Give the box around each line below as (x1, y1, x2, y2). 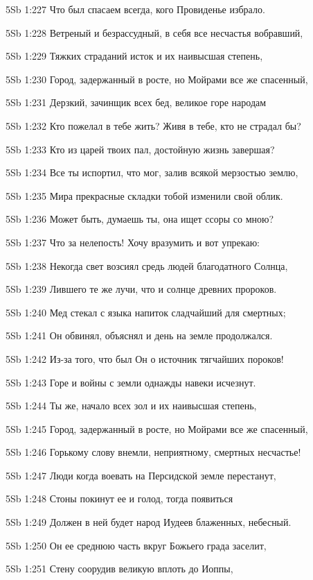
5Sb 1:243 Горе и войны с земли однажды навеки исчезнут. (6, 375, 256, 389)
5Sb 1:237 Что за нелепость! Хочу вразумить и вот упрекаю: (6, 234, 260, 249)
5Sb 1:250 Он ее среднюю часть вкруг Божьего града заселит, (6, 538, 267, 552)
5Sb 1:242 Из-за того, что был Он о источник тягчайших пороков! (6, 351, 284, 366)
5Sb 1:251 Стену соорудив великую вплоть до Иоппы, (6, 561, 233, 576)
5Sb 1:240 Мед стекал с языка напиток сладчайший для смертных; (6, 305, 286, 319)
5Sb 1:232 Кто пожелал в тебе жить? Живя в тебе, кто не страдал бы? (6, 118, 301, 133)
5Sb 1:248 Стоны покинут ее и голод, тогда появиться (6, 491, 233, 506)
